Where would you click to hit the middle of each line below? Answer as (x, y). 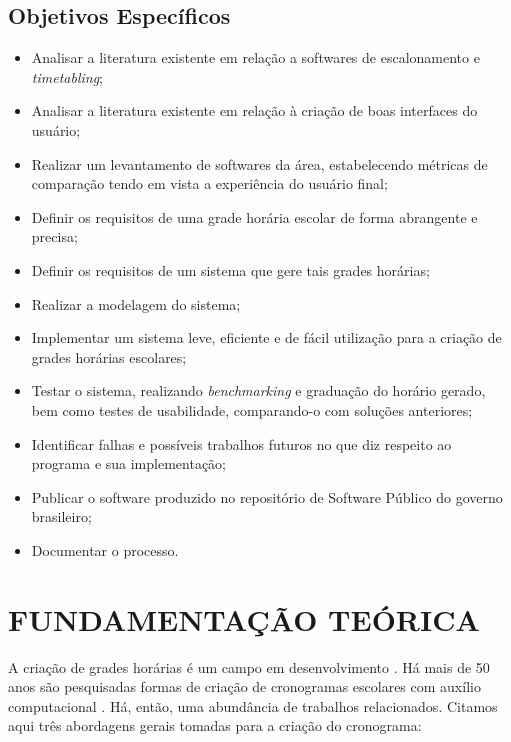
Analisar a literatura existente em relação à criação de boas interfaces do (254, 110)
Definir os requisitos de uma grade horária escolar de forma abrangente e (254, 216)
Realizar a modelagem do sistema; (136, 303)
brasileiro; (61, 516)
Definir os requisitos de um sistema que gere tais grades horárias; (230, 269)
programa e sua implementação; (128, 463)
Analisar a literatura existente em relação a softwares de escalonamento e (255, 57)
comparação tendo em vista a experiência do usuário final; (209, 183)
